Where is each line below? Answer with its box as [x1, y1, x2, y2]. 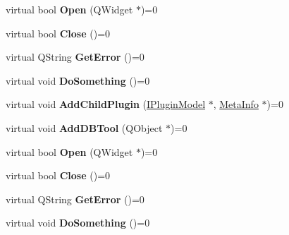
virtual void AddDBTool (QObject [6, 120, 163, 135]
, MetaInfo [213, 97, 259, 112]
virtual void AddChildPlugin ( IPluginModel [6, 97, 206, 112]
